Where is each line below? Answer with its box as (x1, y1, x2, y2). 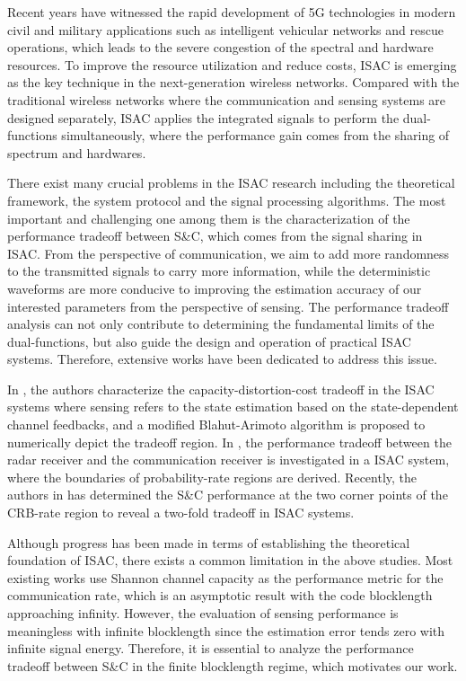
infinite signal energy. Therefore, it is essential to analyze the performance (7, 639, 414, 658)
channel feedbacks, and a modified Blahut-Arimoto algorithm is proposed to (7, 415, 426, 434)
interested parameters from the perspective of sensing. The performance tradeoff (7, 296, 449, 315)
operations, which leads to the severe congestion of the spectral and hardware (7, 38, 434, 57)
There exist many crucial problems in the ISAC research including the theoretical (7, 173, 455, 192)
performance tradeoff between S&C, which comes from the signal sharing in (7, 226, 423, 245)
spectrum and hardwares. (7, 143, 146, 162)
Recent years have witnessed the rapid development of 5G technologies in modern (7, 3, 456, 21)
